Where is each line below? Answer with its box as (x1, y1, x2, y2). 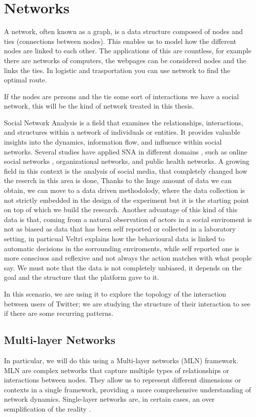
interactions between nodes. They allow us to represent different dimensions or (4, 375, 241, 385)
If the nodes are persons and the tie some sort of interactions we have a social (4, 91, 239, 101)
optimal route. (4, 75, 47, 85)
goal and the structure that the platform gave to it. (4, 272, 159, 282)
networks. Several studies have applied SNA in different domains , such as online (4, 146, 248, 156)
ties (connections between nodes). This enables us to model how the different (4, 36, 237, 46)
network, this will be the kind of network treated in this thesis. (4, 101, 194, 111)
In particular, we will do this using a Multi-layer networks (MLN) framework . (4, 355, 239, 365)
